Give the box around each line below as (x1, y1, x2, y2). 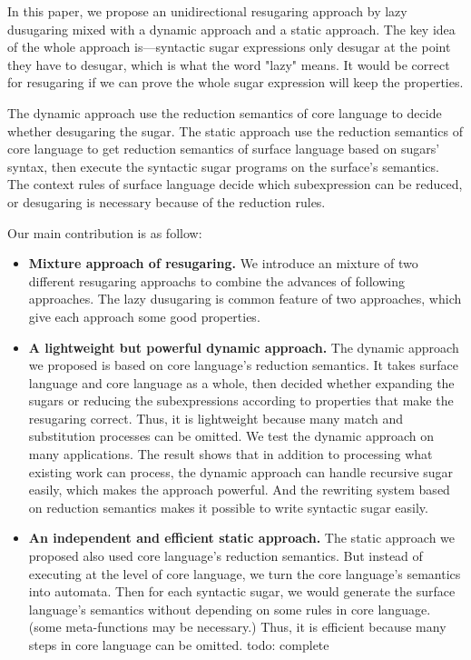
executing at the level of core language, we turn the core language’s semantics (28, 564, 461, 583)
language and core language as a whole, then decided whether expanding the (28, 373, 455, 392)
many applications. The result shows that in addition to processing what (28, 445, 433, 464)
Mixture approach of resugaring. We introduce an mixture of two (28, 254, 418, 273)
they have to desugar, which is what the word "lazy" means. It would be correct (7, 55, 450, 74)
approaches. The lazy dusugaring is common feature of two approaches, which (28, 289, 462, 308)
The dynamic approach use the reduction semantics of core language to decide (7, 103, 442, 122)
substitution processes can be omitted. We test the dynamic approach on (28, 426, 434, 445)
